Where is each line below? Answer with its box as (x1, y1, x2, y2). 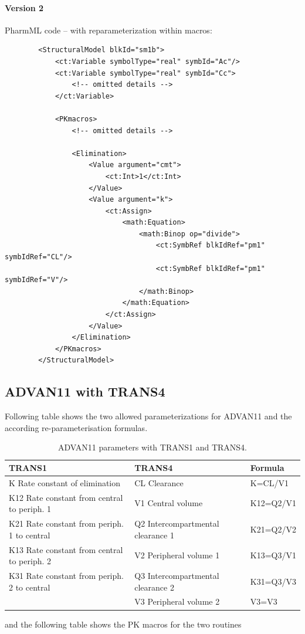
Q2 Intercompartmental (134, 517, 219, 530)
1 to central (9, 528, 50, 541)
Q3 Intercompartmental (134, 569, 219, 581)
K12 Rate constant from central (9, 491, 123, 503)
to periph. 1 (9, 503, 52, 515)
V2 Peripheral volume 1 (134, 549, 220, 561)
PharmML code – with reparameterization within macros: (5, 23, 212, 36)
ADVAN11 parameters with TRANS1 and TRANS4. (58, 441, 247, 453)
